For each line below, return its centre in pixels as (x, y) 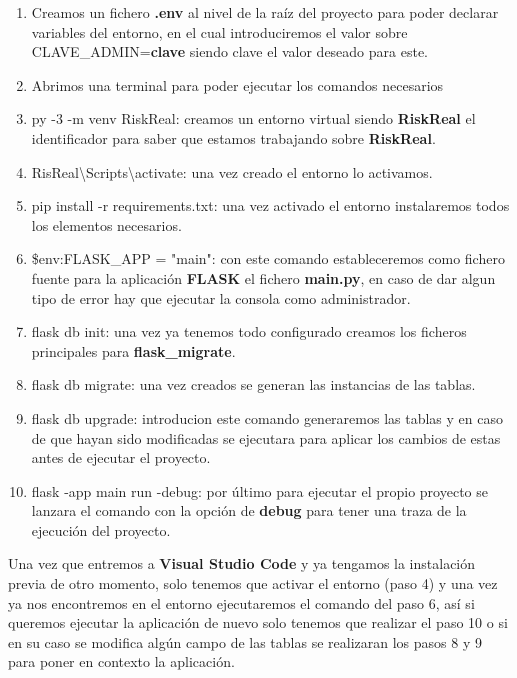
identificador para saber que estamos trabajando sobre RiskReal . (233, 137)
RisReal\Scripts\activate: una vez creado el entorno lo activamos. (232, 171)
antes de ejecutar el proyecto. (121, 457)
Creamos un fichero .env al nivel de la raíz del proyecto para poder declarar (265, 12)
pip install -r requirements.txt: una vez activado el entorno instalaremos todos (270, 205)
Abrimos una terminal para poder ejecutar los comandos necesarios (237, 84)
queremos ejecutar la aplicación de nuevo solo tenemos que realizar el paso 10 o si (258, 622)
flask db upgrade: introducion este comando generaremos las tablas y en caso (267, 417)
